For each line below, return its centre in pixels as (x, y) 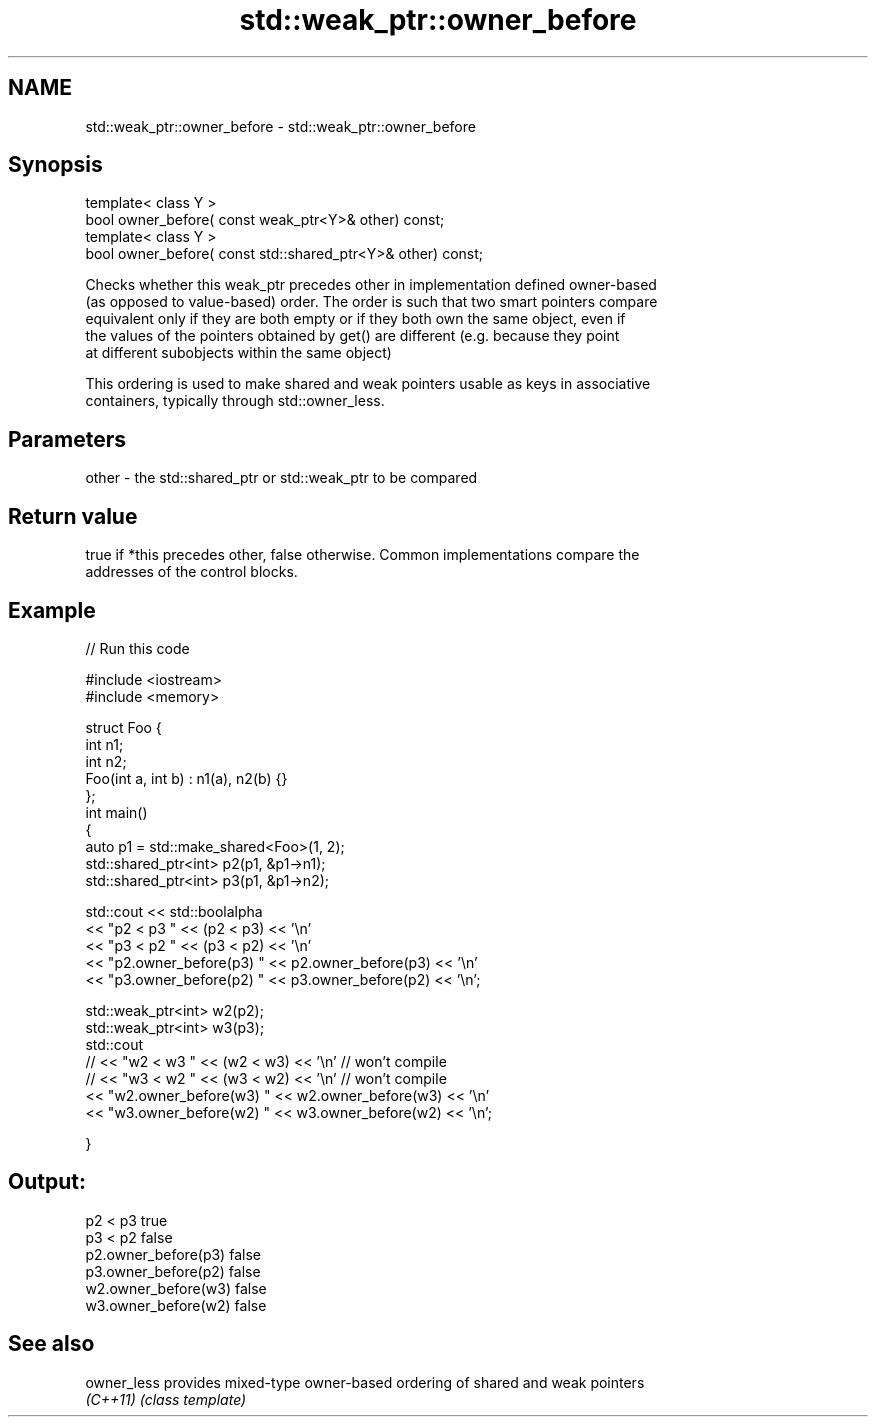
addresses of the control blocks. (191, 572)
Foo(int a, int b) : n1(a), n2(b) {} (186, 778)
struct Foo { (123, 727)
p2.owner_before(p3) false (173, 1254)
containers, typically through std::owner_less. (235, 401)
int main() (116, 812)
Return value (73, 516)
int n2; (106, 761)
